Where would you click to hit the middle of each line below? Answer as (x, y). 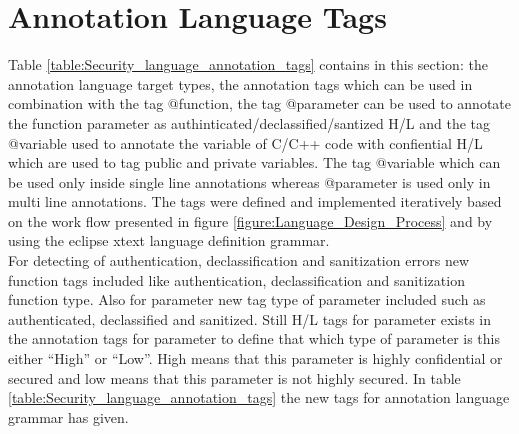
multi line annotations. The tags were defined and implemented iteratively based (255, 201)
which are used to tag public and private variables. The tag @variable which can (254, 162)
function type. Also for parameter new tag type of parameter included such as (247, 299)
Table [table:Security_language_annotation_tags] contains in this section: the (248, 64)
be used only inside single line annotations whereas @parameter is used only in (249, 181)
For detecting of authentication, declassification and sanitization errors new (239, 260)
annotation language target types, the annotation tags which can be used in (240, 83)
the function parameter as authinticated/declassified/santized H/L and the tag (249, 122)
